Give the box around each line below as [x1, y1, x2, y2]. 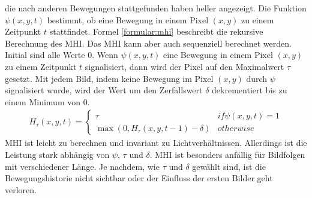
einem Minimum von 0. [5, 95, 90, 108]
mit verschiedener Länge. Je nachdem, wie [5, 160, 160, 172]
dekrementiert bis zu [212, 84, 287, 96]
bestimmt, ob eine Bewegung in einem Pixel [47, 13, 209, 26]
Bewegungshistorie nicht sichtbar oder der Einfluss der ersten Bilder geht [5, 172, 273, 184]
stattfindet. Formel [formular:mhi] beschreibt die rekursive [49, 25, 263, 38]
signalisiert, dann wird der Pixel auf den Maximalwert [85, 60, 284, 72]
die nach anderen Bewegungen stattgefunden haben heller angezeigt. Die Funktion [5, 2, 307, 14]
